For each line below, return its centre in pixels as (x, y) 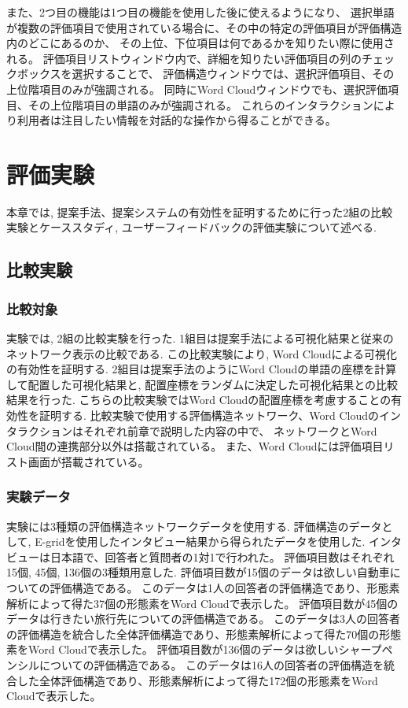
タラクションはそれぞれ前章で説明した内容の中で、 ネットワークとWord (192, 430)
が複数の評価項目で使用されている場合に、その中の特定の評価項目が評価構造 (204, 27)
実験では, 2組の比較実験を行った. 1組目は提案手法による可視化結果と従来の (200, 338)
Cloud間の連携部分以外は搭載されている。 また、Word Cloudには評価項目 (195, 446)
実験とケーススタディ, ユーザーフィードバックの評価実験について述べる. (191, 227)
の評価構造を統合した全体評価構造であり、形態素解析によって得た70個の (193, 634)
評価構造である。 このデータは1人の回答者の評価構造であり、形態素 (225, 588)
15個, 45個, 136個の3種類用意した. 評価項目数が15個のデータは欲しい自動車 (198, 572)
